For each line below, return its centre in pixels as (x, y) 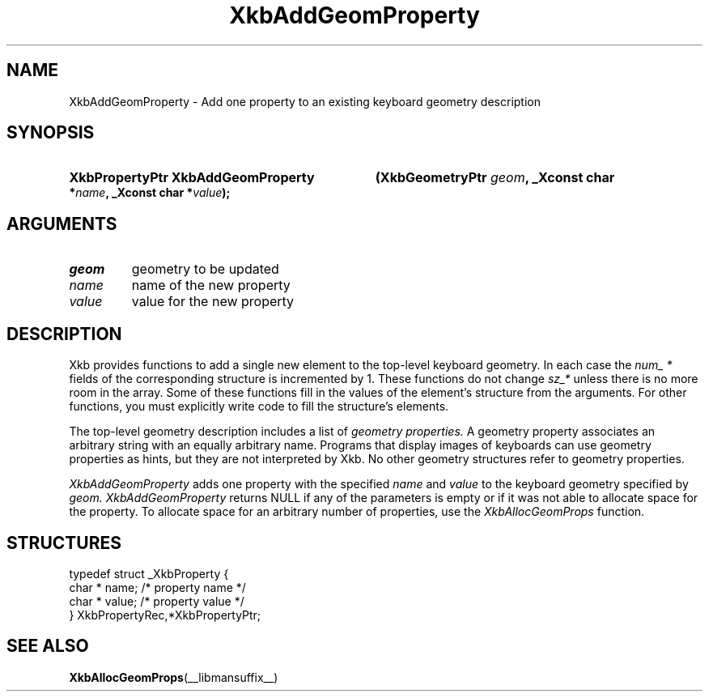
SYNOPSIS (51, 133)
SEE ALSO (48, 646)
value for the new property (213, 302)
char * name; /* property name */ (157, 587)
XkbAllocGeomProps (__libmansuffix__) (174, 677)
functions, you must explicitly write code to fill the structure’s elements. (259, 406)
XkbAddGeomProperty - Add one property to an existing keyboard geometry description (305, 101)
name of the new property (211, 285)
